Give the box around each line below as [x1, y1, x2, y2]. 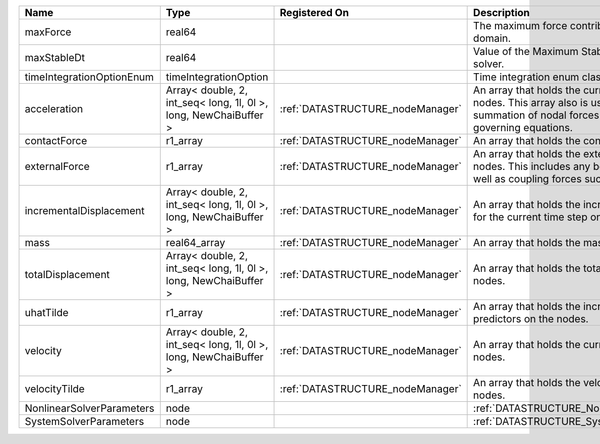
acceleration [24, 102, 84, 115]
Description [473, 6, 530, 19]
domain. [473, 31, 512, 45]
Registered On [279, 6, 350, 19]
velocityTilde [24, 382, 85, 395]
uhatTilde [24, 306, 69, 319]
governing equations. [473, 121, 574, 134]
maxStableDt [24, 51, 85, 64]
